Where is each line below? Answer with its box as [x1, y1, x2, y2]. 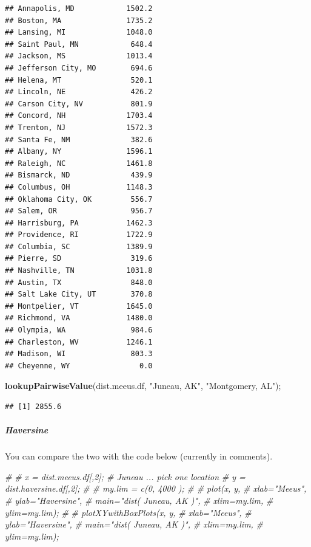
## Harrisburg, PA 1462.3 [5, 218, 153, 227]
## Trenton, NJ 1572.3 [5, 123, 153, 132]
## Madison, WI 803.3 [5, 349, 153, 359]
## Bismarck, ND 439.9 [5, 171, 153, 180]
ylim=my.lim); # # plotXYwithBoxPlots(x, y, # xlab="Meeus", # [5, 506, 252, 518]
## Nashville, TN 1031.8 [5, 266, 153, 275]
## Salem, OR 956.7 [5, 207, 153, 216]
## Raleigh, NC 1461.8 [5, 159, 153, 168]
